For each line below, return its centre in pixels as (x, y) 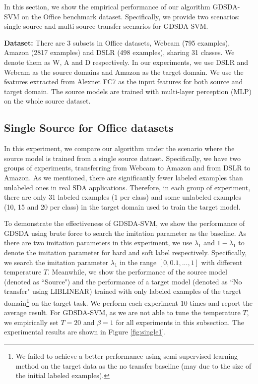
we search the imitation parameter (56, 262)
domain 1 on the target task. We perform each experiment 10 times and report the (128, 302)
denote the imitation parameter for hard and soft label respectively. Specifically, (126, 252)
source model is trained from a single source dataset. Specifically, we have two (122, 158)
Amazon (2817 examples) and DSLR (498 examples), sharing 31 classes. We (119, 52)
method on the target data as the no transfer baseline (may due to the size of (133, 365)
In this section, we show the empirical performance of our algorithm (107, 6)
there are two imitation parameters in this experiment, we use (98, 243)
